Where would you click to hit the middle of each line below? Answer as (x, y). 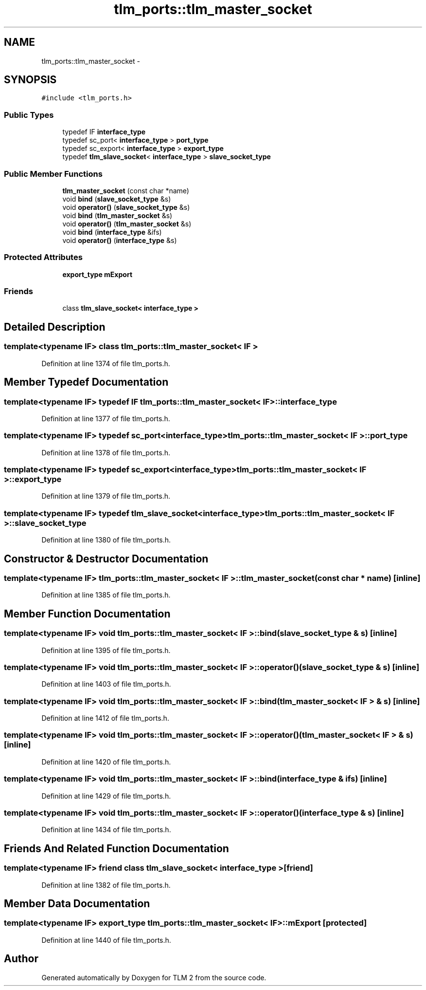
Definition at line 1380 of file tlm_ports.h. (106, 540)
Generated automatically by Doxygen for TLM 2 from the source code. (154, 977)
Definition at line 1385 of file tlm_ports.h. (106, 595)
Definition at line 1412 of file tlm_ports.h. (105, 718)
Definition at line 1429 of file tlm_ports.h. (106, 796)
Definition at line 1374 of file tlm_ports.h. (106, 363)
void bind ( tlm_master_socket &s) (117, 215)
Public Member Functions (53, 174)
